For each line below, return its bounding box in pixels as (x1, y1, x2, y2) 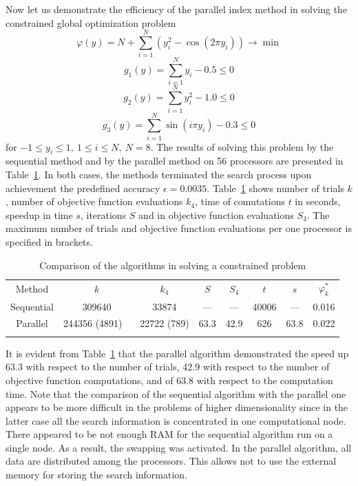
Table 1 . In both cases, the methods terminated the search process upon (6, 167, 312, 182)
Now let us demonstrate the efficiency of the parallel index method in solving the (6, 2, 348, 16)
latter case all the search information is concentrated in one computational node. (6, 413, 346, 427)
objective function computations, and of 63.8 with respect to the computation (6, 372, 333, 387)
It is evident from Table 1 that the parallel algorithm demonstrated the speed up (6, 346, 349, 360)
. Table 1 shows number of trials (207, 180, 344, 195)
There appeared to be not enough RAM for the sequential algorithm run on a (6, 427, 333, 441)
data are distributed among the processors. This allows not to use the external (6, 454, 337, 468)
